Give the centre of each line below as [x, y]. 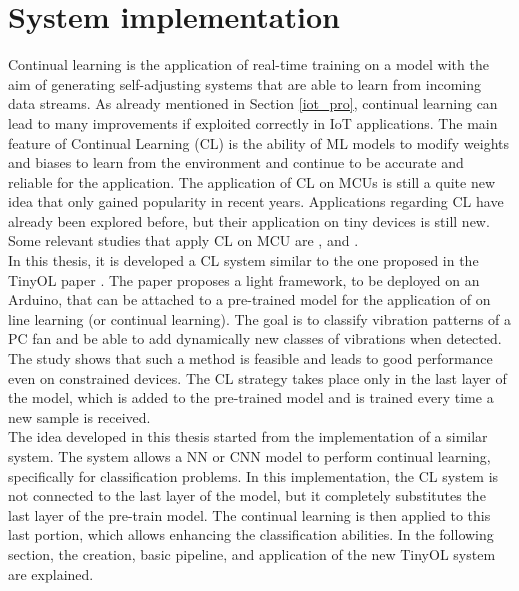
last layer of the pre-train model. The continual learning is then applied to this [249, 514]
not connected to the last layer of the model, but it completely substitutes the [247, 495]
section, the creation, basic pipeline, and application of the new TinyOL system [252, 553]
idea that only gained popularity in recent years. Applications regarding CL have [256, 201]
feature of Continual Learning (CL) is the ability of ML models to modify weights [259, 142]
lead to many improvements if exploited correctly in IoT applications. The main [253, 122]
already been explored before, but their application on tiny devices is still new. [249, 220]
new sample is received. [79, 416]
